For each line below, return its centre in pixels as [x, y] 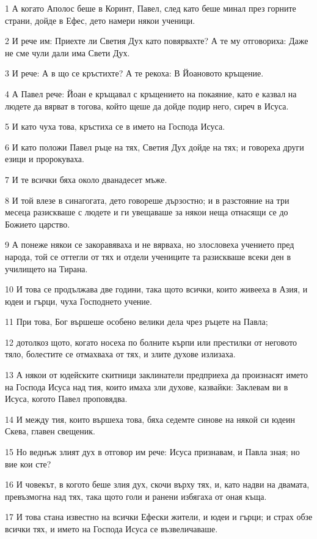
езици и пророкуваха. [45, 159]
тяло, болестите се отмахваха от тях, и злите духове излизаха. [120, 354]
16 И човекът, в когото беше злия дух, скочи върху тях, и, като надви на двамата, [157, 484]
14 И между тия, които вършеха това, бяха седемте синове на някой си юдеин [150, 419]
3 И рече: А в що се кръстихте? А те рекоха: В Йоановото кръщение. [134, 73]
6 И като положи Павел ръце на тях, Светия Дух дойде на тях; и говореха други [155, 147]
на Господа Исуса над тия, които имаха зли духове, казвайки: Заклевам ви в [147, 386]
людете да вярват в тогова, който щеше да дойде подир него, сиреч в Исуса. [147, 106]
